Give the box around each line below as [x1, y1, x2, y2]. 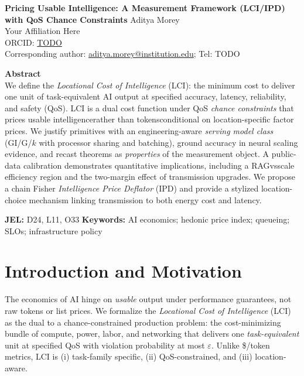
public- [271, 148, 296, 160]
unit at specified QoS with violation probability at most [5, 339, 205, 351]
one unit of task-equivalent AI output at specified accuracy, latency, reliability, [5, 90, 286, 102]
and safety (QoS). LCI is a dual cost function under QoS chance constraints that [5, 101, 294, 114]
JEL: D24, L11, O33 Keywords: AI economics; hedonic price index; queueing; [5, 213, 290, 225]
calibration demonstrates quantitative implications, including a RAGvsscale [23, 159, 295, 171]
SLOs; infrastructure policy [5, 224, 103, 237]
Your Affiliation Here [5, 25, 80, 37]
